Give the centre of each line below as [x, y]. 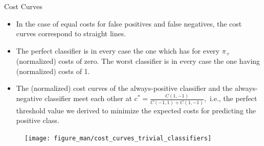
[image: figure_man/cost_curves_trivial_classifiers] [118, 138]
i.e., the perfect [233, 98]
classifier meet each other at [88, 98]
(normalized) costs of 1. [53, 71]
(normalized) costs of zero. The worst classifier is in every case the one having [138, 61]
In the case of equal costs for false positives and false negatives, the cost [129, 23]
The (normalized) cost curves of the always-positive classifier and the [124, 88]
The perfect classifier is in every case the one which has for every [118, 50]
